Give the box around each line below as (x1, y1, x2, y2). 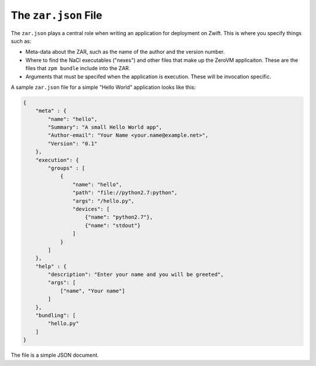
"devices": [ (72, 205, 110, 212)
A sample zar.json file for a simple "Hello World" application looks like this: (11, 84, 196, 91)
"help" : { (35, 263, 67, 270)
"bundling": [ (35, 312, 76, 319)
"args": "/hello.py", (72, 198, 135, 204)
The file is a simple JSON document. (11, 351, 99, 359)
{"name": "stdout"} (85, 222, 140, 229)
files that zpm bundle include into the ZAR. (25, 65, 130, 72)
